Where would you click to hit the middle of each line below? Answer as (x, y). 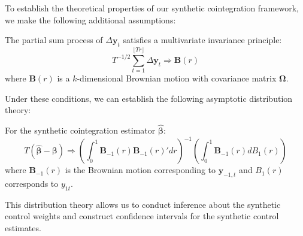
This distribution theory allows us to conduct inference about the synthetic (143, 204)
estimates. (23, 227)
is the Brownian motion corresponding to (140, 170)
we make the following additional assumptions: (90, 19)
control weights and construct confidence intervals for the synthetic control (142, 216)
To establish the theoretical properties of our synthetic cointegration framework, (152, 8)
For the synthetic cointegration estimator (80, 130)
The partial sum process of (54, 40)
